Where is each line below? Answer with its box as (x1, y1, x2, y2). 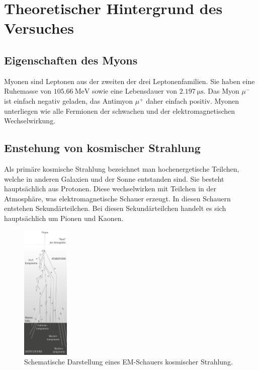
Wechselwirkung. (4, 115, 56, 126)
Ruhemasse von (4, 86, 52, 96)
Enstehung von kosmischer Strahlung (4, 140, 201, 156)
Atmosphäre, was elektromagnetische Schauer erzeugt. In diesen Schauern (4, 193, 231, 203)
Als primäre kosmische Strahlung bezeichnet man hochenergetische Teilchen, (4, 163, 239, 174)
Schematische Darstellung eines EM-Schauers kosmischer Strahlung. (24, 356, 233, 367)
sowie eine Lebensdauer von (92, 86, 178, 96)
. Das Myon (203, 86, 239, 96)
